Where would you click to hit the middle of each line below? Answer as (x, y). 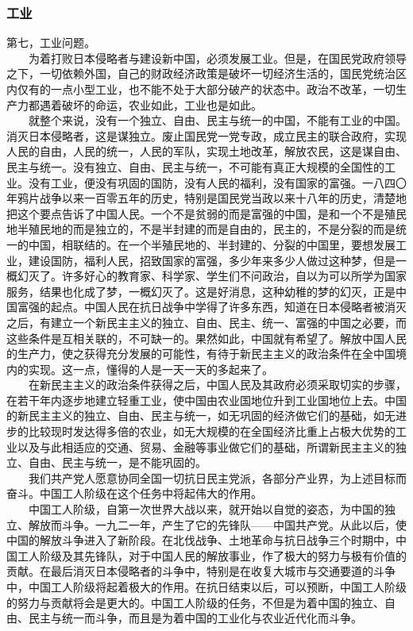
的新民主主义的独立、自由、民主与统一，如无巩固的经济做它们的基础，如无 (201, 416)
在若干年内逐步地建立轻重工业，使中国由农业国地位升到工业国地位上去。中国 (206, 400)
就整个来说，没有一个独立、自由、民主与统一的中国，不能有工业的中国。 (217, 120)
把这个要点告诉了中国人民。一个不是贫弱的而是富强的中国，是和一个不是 (195, 213)
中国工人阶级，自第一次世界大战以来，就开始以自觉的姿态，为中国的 (206, 509)
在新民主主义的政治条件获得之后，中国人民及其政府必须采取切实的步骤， (217, 385)
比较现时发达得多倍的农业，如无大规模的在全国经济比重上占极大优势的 (212, 431)
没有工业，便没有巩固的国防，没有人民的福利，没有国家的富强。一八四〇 (217, 182)
